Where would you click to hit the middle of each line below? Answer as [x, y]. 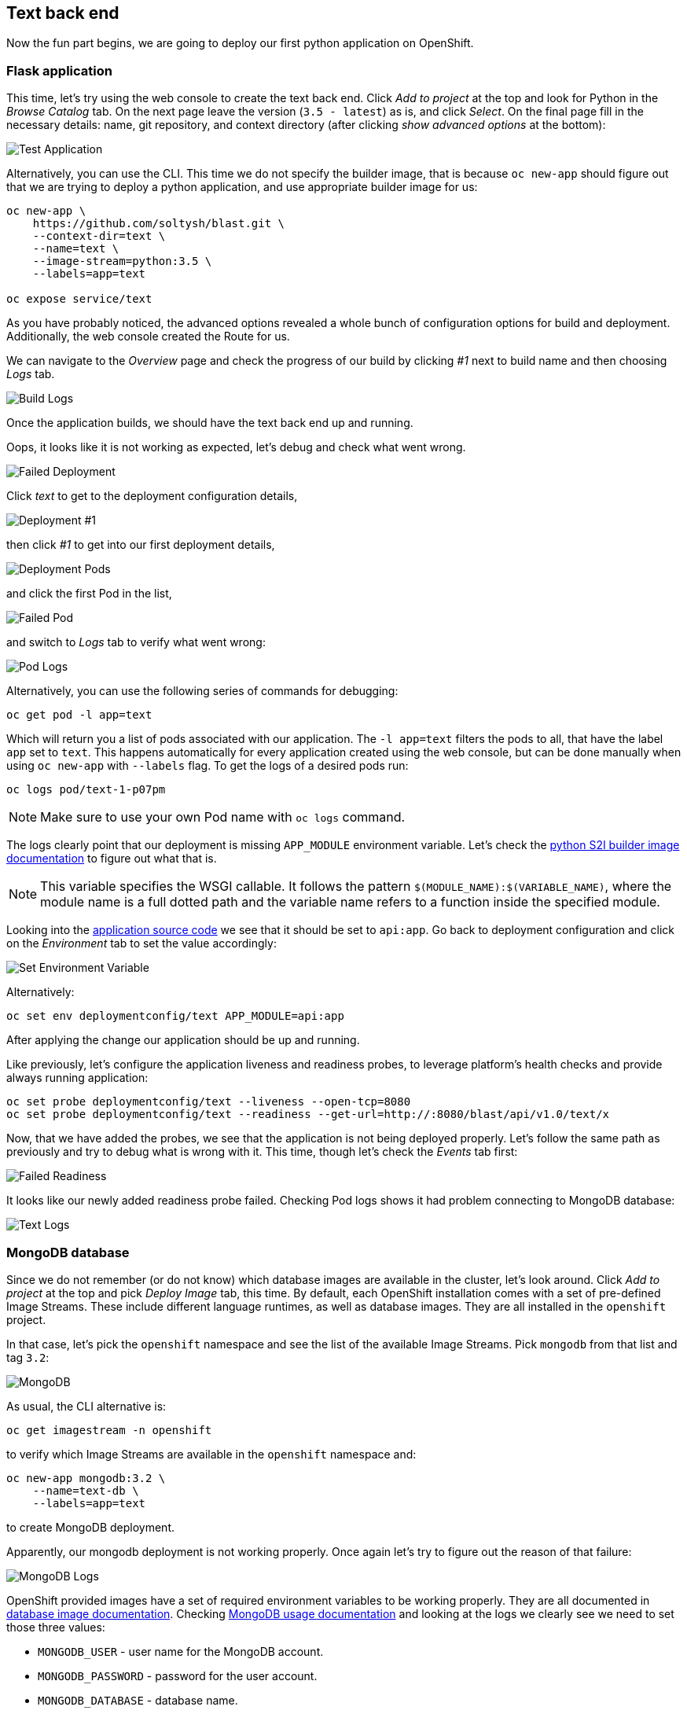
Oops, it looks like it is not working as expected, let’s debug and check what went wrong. [236, 447]
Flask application [59, 70]
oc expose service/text [79, 299]
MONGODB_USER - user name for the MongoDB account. [181, 1651]
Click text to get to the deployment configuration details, [152, 496]
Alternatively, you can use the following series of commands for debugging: [202, 691]
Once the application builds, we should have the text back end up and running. [210, 423]
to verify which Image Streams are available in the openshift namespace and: [211, 1454]
